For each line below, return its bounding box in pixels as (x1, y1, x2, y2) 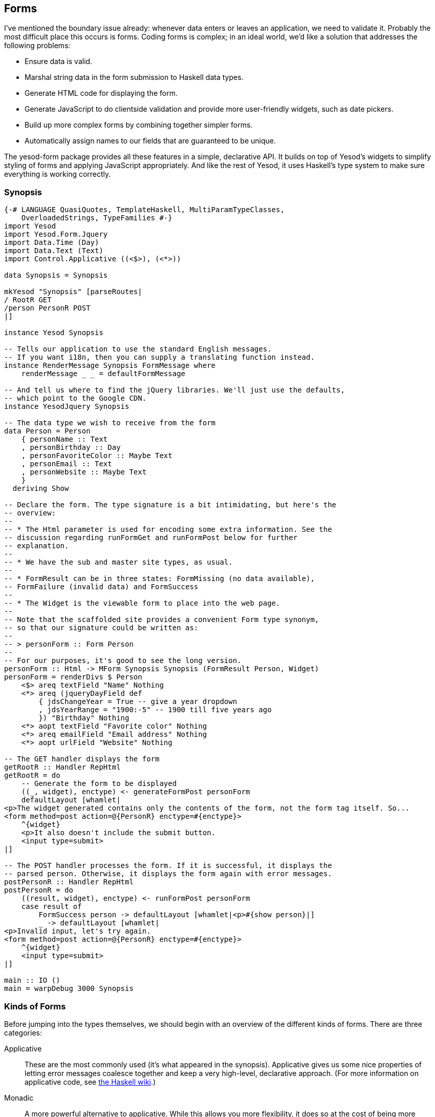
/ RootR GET (4, 296, 52, 304)
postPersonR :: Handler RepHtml (4, 878, 134, 886)
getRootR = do (4, 771, 60, 780)
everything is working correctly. (4, 170, 111, 179)
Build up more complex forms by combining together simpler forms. (25, 120, 253, 130)
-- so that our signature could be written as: (4, 624, 199, 632)
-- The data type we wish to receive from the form (4, 419, 216, 427)
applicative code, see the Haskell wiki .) (25, 1077, 156, 1086)
